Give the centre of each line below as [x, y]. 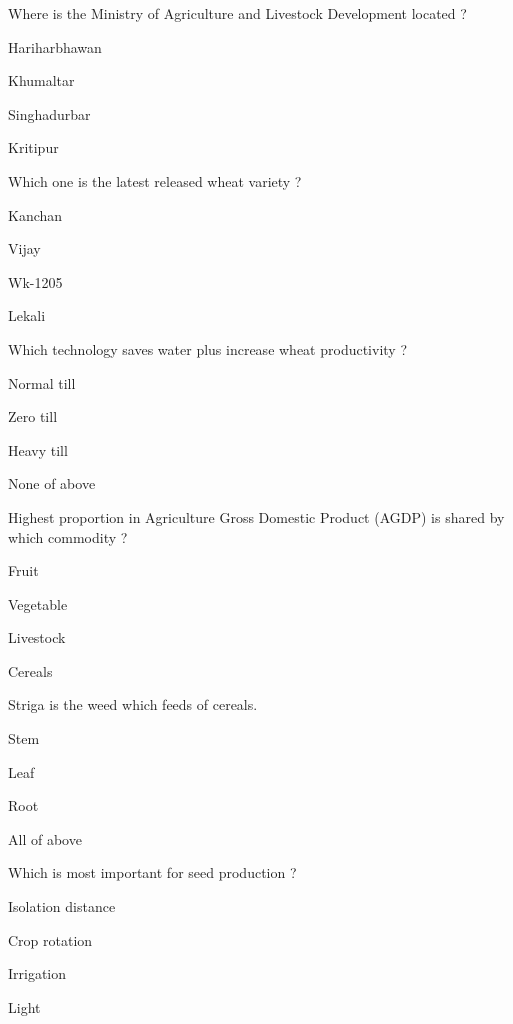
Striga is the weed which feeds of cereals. [133, 704]
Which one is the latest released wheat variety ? [155, 180]
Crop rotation [50, 939]
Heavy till [38, 449]
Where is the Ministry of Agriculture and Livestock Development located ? [237, 13]
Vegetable [38, 603]
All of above [45, 838]
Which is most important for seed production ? [152, 872]
